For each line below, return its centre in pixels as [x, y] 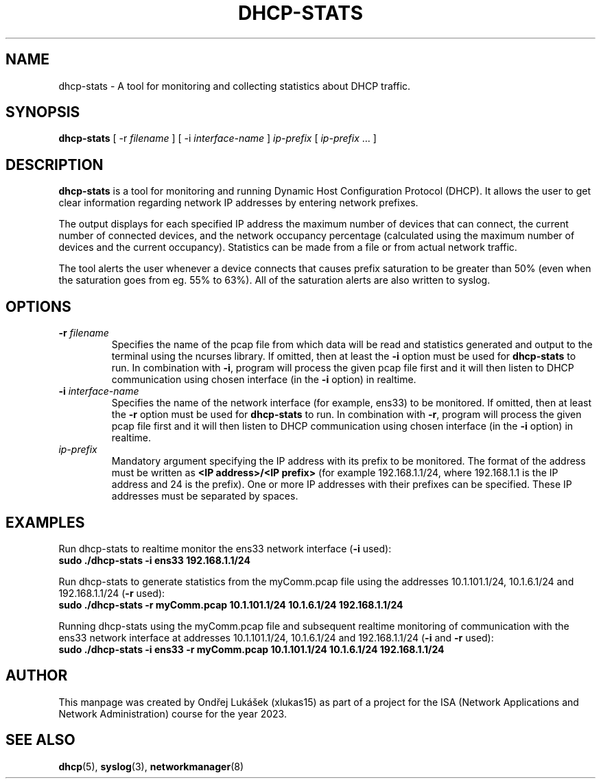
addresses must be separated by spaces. [205, 496]
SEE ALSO [40, 740]
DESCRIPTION [55, 164]
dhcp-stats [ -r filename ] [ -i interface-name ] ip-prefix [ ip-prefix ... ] [217, 138]
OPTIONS [38, 306]
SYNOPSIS [43, 112]
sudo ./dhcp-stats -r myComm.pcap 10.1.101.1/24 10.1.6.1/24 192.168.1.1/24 [231, 604]
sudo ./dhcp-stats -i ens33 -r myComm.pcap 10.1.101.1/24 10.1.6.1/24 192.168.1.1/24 [251, 649]
